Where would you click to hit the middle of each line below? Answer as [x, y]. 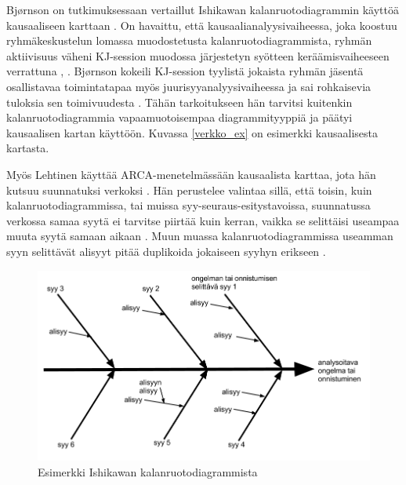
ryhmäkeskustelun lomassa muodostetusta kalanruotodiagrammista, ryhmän [189, 40]
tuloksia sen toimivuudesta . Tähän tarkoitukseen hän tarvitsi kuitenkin [179, 102]
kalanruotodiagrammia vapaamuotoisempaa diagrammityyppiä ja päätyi [179, 117]
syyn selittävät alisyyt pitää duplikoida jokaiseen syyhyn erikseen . [166, 251]
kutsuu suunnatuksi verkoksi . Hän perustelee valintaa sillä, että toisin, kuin [189, 190]
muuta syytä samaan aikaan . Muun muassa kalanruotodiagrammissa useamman [200, 236]
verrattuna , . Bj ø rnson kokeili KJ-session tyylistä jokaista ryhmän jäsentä [185, 71]
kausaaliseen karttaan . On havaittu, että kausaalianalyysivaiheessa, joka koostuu [202, 25]
